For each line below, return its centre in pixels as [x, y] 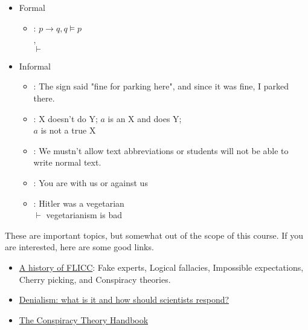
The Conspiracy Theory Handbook [84, 319]
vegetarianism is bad [84, 215]
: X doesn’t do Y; [66, 118]
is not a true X [68, 130]
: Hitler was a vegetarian [79, 203]
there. [44, 98]
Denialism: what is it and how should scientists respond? [124, 299]
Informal [35, 66]
